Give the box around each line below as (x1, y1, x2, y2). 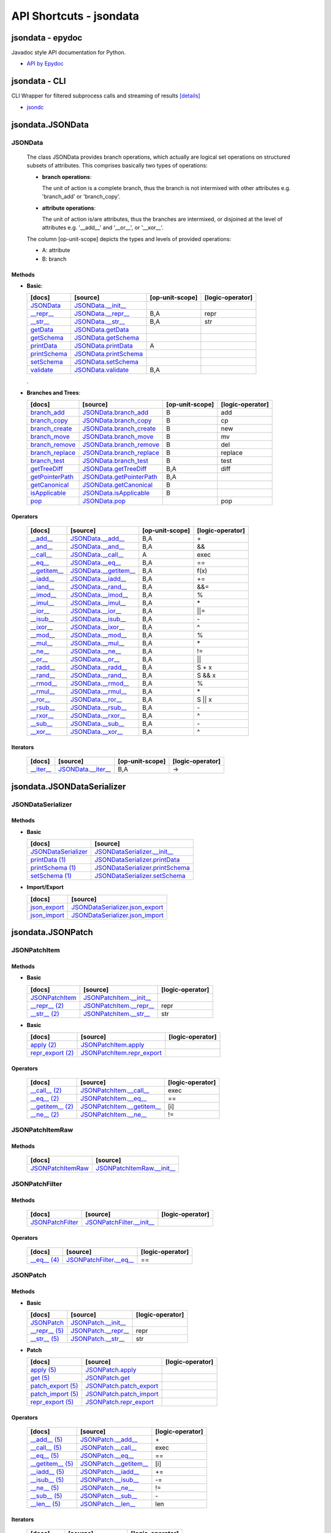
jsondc (26, 103, 44, 110)
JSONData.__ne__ (70, 647, 121, 656)
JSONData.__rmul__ (70, 687, 127, 696)
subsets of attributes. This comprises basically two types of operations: (26, 162, 208, 169)
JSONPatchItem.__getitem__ (80, 1102, 161, 1111)
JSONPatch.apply (85, 1366, 137, 1374)
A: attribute (42, 247, 70, 254)
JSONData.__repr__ (74, 310, 130, 318)
